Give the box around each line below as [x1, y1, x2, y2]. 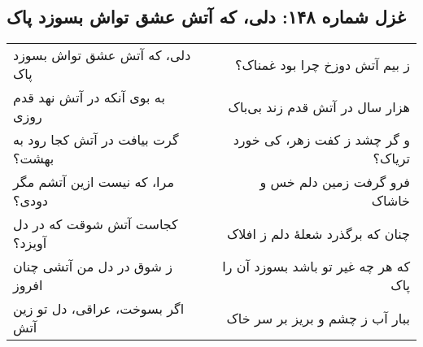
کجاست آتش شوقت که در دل [13, 215, 178, 234]
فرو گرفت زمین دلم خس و [259, 172, 410, 192]
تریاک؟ [373, 149, 410, 168]
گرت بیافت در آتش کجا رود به [13, 130, 179, 150]
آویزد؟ [13, 233, 47, 253]
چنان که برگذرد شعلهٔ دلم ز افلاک [227, 223, 410, 243]
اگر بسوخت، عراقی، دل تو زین [13, 299, 185, 319]
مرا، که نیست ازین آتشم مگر [13, 172, 174, 192]
